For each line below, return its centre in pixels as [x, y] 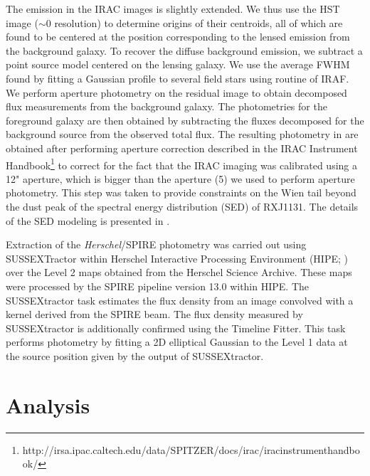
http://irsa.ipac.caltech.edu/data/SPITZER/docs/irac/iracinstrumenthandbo [191, 449]
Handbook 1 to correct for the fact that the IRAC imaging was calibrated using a [182, 164]
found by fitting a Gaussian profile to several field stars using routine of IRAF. [178, 78]
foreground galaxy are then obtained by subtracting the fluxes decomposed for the [185, 120]
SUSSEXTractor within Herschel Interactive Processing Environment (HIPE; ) [177, 258]
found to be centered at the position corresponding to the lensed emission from [178, 37]
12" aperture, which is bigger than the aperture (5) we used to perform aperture [180, 178]
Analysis [48, 404]
